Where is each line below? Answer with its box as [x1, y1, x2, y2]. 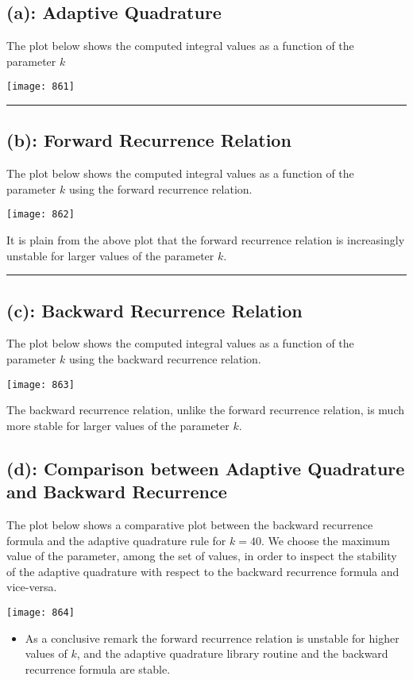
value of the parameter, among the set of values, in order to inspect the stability [6, 547, 397, 564]
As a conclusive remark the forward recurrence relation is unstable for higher [25, 629, 399, 646]
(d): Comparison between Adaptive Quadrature [6, 455, 405, 480]
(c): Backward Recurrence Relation [6, 298, 303, 322]
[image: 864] [6, 607, 75, 619]
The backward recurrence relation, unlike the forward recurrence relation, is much [6, 401, 405, 418]
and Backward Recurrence [6, 479, 227, 504]
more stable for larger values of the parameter [6, 417, 230, 433]
